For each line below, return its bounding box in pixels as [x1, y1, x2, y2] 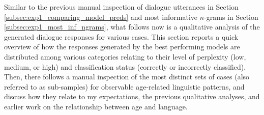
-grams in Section [204, 11, 258, 22]
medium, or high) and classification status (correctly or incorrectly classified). [4, 61, 246, 72]
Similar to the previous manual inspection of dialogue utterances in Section [4, 2, 239, 12]
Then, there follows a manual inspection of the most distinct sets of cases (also [4, 71, 250, 82]
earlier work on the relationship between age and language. [4, 101, 188, 111]
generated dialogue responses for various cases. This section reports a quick [4, 31, 239, 42]
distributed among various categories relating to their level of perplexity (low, [4, 51, 246, 62]
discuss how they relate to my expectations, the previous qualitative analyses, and [4, 91, 260, 102]
